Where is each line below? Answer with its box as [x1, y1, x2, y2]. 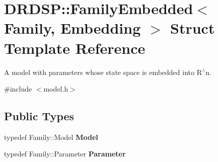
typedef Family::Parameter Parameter [4, 148, 126, 159]
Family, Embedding [4, 18, 141, 38]
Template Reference [4, 37, 146, 58]
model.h [43, 84, 68, 94]
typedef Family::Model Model [4, 131, 98, 142]
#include [4, 84, 32, 94]
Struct [170, 18, 215, 38]
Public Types [4, 108, 75, 124]
